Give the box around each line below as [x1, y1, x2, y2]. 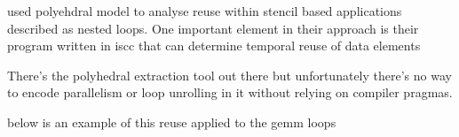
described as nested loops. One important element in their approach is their [7, 19, 419, 37]
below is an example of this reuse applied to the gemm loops [7, 112, 336, 131]
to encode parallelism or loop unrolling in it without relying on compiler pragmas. [7, 83, 453, 102]
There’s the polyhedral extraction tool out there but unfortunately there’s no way [7, 65, 452, 84]
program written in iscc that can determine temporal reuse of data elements [7, 36, 421, 55]
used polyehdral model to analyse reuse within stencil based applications [7, 2, 402, 19]
